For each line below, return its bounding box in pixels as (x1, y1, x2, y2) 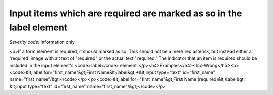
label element (9, 22, 68, 33)
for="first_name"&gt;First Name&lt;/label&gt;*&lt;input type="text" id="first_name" (43, 69, 216, 75)
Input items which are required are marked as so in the (9, 8, 242, 19)
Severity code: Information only (9, 39, 75, 45)
